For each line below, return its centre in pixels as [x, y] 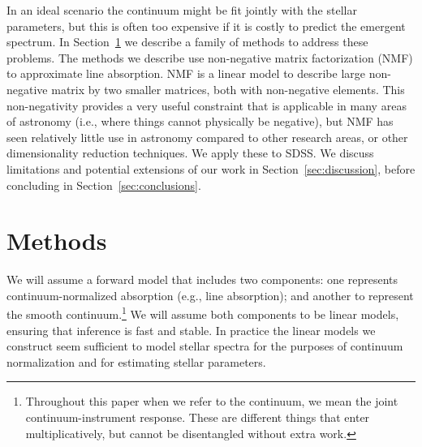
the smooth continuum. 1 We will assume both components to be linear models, [203, 313]
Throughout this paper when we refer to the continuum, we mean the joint [212, 401]
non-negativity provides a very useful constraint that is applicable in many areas [207, 105]
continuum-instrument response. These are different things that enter [198, 417]
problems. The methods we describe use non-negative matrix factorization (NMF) [210, 57]
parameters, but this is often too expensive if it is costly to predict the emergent [206, 26]
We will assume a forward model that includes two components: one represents [202, 279]
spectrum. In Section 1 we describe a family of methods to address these [187, 42]
